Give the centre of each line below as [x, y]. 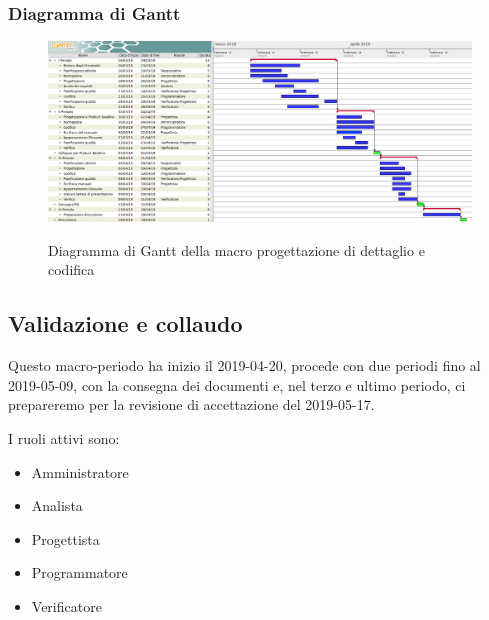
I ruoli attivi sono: [64, 437]
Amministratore [80, 471]
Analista [57, 505]
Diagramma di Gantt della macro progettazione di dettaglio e [236, 249]
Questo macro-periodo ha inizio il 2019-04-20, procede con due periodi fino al [244, 365]
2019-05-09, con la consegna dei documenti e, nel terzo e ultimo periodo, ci [237, 384]
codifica [71, 269]
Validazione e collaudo [125, 323]
